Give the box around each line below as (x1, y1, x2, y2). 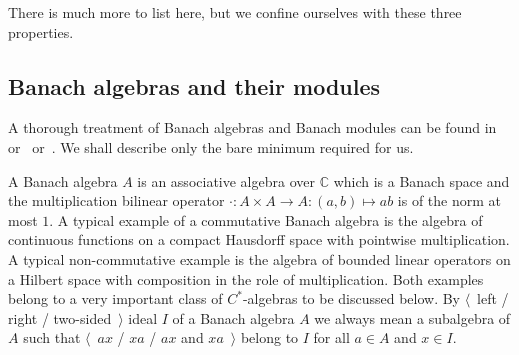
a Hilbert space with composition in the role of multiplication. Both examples (8, 268, 484, 289)
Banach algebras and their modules (8, 70, 381, 101)
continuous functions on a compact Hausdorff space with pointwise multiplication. (8, 229, 510, 250)
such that (23, 327, 81, 348)
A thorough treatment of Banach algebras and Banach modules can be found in (8, 117, 497, 138)
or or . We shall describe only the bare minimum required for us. (8, 136, 414, 157)
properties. (8, 21, 74, 42)
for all (313, 327, 350, 348)
